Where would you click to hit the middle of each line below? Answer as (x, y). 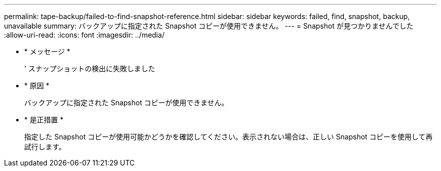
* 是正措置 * (44, 120)
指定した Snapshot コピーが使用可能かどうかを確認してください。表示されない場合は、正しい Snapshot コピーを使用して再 (229, 137)
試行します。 (45, 147)
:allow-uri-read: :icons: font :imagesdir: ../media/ (84, 35)
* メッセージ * (47, 51)
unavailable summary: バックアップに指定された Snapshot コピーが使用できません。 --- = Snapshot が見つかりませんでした (209, 26)
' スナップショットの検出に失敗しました (90, 68)
